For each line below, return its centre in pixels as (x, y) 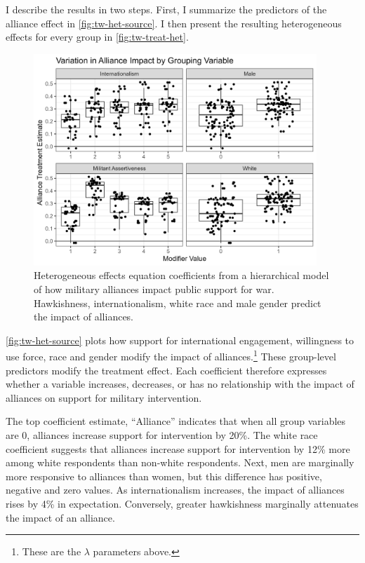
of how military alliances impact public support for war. (154, 289)
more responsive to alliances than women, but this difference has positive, (164, 476)
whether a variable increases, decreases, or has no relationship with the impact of (180, 384)
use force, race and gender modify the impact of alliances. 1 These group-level (171, 355)
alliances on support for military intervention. (104, 397)
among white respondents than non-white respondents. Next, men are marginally (180, 462)
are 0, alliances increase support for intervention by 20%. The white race (162, 435)
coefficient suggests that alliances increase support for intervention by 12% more (178, 448)
